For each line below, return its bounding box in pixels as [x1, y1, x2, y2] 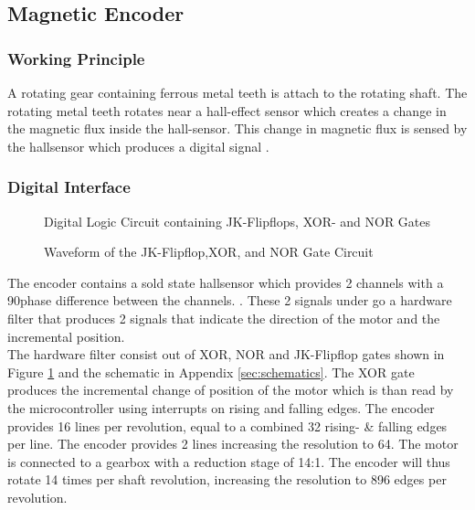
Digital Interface [7, 175, 131, 198]
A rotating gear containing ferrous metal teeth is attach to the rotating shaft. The [7, 83, 468, 101]
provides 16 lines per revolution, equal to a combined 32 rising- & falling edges [7, 416, 448, 435]
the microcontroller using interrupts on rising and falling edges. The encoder [7, 398, 435, 417]
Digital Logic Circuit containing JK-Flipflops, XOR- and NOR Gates [44, 211, 431, 230]
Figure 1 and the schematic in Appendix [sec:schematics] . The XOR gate [7, 362, 415, 381]
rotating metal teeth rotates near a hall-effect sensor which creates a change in [7, 101, 447, 120]
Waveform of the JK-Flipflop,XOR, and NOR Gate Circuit [44, 242, 374, 261]
